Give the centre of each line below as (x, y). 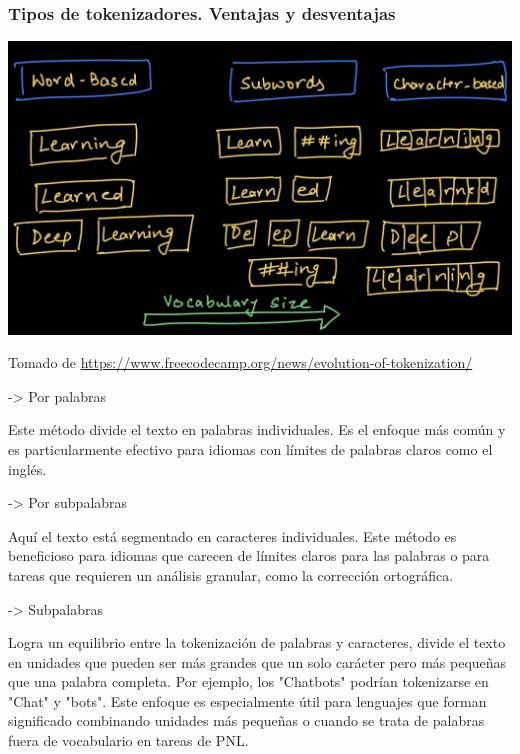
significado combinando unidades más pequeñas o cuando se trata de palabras (246, 720)
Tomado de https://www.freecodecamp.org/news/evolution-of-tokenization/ (240, 362)
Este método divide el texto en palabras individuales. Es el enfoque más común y (257, 429)
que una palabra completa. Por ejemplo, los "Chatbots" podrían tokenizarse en (248, 681)
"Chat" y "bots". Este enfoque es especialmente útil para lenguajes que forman (247, 700)
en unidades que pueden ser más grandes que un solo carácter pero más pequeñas (257, 661)
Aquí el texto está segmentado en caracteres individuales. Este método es (232, 535)
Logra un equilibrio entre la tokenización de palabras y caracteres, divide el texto (257, 642)
